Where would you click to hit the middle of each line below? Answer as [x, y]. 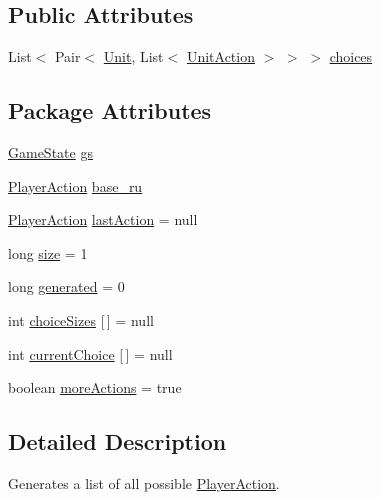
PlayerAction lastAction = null [103, 219]
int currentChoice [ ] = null [90, 353]
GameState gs [50, 152]
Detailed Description [117, 441]
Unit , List [133, 56]
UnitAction [220, 56]
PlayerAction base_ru [75, 185]
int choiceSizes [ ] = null [81, 319]
